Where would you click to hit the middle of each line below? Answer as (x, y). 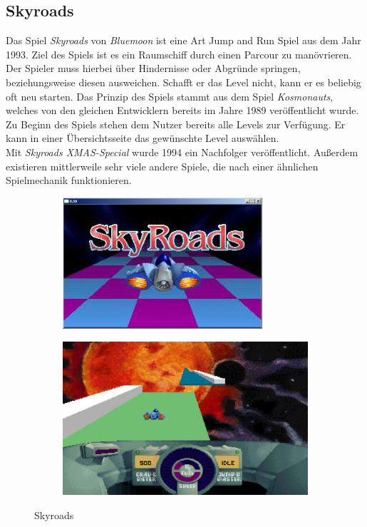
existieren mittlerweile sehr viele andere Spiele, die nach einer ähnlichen (162, 166)
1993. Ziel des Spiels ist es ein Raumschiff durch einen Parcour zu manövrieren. (179, 54)
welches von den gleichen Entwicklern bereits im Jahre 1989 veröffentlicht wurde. (182, 110)
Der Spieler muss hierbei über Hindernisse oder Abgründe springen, (153, 68)
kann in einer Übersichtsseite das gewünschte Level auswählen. (143, 138)
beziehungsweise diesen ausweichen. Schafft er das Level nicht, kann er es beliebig (183, 82)
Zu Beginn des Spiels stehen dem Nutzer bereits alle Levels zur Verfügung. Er (176, 124)
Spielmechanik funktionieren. (69, 180)
